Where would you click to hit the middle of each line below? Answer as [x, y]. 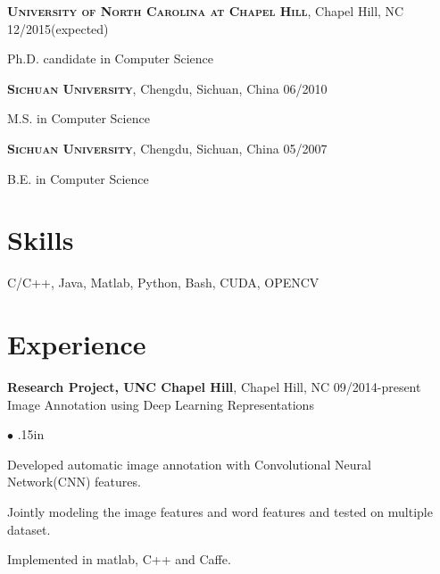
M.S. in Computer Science [79, 118]
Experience [77, 344]
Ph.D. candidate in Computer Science [111, 58]
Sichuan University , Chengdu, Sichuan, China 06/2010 [167, 88]
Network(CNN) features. [74, 482]
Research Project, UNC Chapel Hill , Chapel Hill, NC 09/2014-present [214, 387]
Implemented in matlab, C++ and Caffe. [119, 559]
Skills [41, 240]
